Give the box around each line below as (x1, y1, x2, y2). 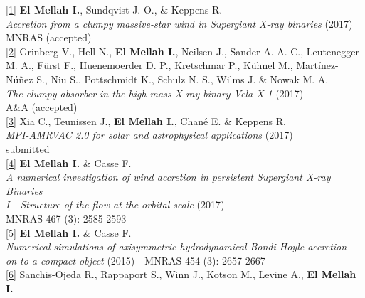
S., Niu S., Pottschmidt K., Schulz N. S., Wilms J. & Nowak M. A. (36, 71, 329, 86)
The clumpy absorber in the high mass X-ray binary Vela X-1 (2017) (6, 85, 304, 100)
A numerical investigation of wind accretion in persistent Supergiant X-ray (6, 169, 331, 184)
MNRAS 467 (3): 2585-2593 (6, 211, 127, 225)
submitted (6, 141, 50, 156)
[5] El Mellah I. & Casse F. (6, 225, 132, 240)
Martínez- (296, 58, 339, 73)
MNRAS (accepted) (6, 30, 92, 45)
